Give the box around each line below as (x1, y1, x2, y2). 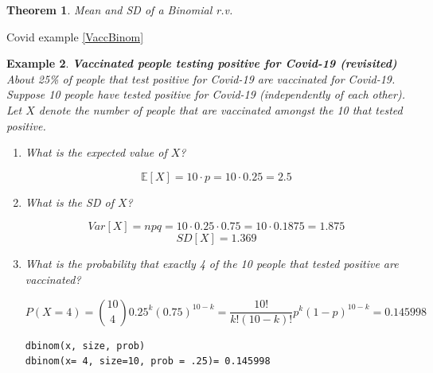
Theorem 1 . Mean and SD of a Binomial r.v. (6, 2, 233, 17)
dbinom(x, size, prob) (25, 340, 146, 352)
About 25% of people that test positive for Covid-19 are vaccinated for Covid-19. (6, 70, 396, 87)
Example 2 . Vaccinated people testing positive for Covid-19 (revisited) (6, 55, 397, 72)
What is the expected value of (25, 144, 167, 161)
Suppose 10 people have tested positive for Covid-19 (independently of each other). (6, 86, 405, 103)
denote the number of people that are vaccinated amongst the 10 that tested (38, 101, 403, 118)
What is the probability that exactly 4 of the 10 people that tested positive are (25, 255, 399, 272)
